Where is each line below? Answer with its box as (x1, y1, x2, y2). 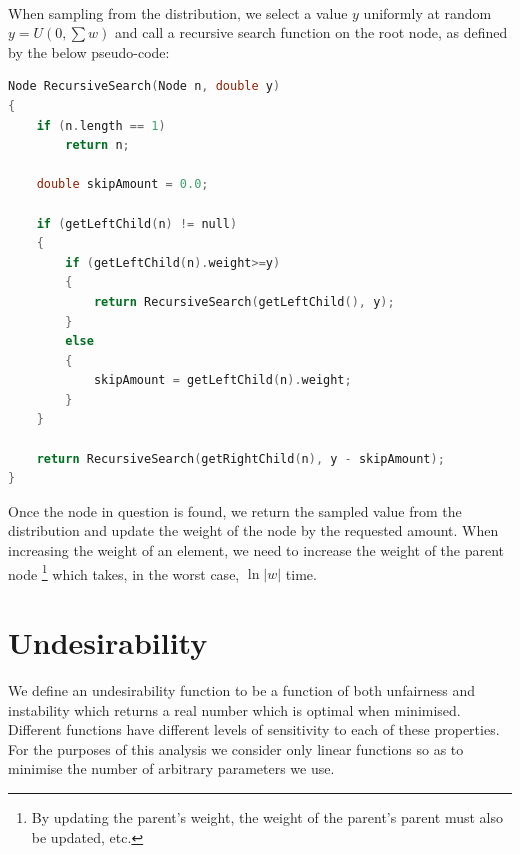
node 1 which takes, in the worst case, (8, 560, 240, 584)
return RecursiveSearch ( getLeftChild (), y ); (93, 294, 395, 309)
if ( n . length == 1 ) (36, 118, 166, 133)
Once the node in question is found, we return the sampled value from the (8, 500, 462, 521)
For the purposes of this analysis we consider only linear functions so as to (8, 738, 464, 759)
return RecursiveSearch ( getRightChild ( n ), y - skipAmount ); (36, 451, 445, 466)
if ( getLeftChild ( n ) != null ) (36, 216, 238, 231)
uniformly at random (363, 2, 492, 23)
